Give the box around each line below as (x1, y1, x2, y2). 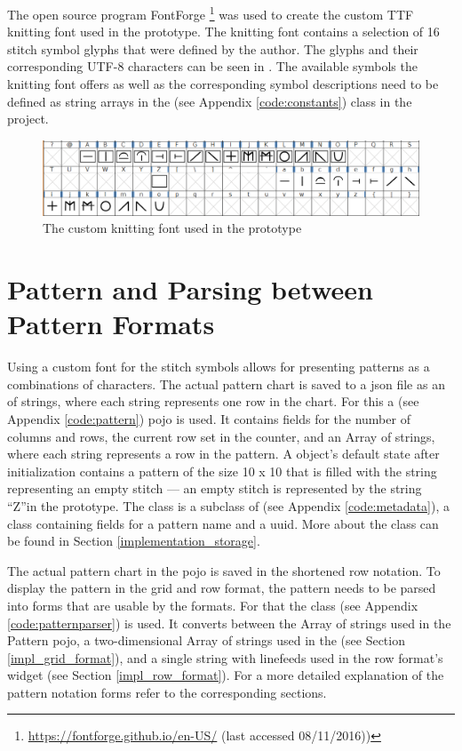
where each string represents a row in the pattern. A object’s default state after (7, 444, 440, 463)
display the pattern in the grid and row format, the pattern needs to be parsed (7, 579, 436, 597)
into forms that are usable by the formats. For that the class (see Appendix (7, 595, 418, 614)
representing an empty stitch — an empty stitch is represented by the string (7, 479, 422, 498)
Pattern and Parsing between (7, 271, 373, 308)
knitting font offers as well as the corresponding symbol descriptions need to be (7, 75, 439, 93)
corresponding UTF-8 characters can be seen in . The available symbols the (7, 57, 418, 76)
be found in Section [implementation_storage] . (7, 531, 260, 550)
